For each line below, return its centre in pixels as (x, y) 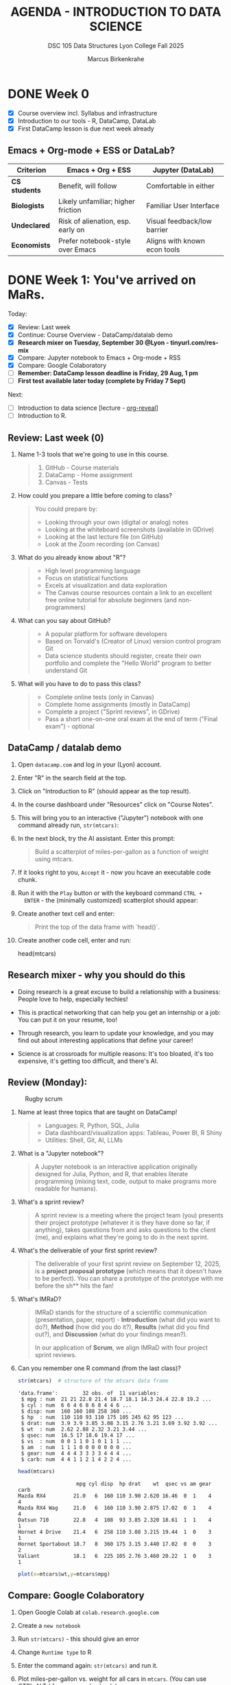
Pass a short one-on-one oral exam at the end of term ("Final (131, 719)
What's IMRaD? (39, 1299)
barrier (157, 230)
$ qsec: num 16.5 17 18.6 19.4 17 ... (78, 1435)
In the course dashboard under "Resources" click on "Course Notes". (115, 804)
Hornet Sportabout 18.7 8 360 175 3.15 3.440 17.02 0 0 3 (114, 1544)
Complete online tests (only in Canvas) (100, 697)
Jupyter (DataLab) (183, 170)
